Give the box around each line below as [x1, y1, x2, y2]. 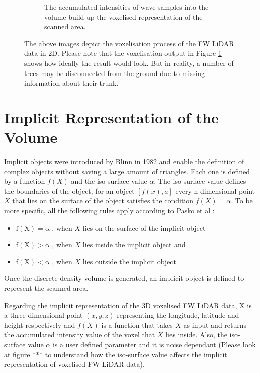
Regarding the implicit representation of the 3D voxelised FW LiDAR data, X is [4, 300, 252, 310]
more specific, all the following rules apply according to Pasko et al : [4, 205, 215, 216]
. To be [231, 195, 253, 206]
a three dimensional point [4, 310, 83, 320]
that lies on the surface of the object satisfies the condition [12, 195, 193, 206]
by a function [4, 176, 45, 186]
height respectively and [4, 319, 75, 330]
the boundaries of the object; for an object [4, 185, 135, 196]
